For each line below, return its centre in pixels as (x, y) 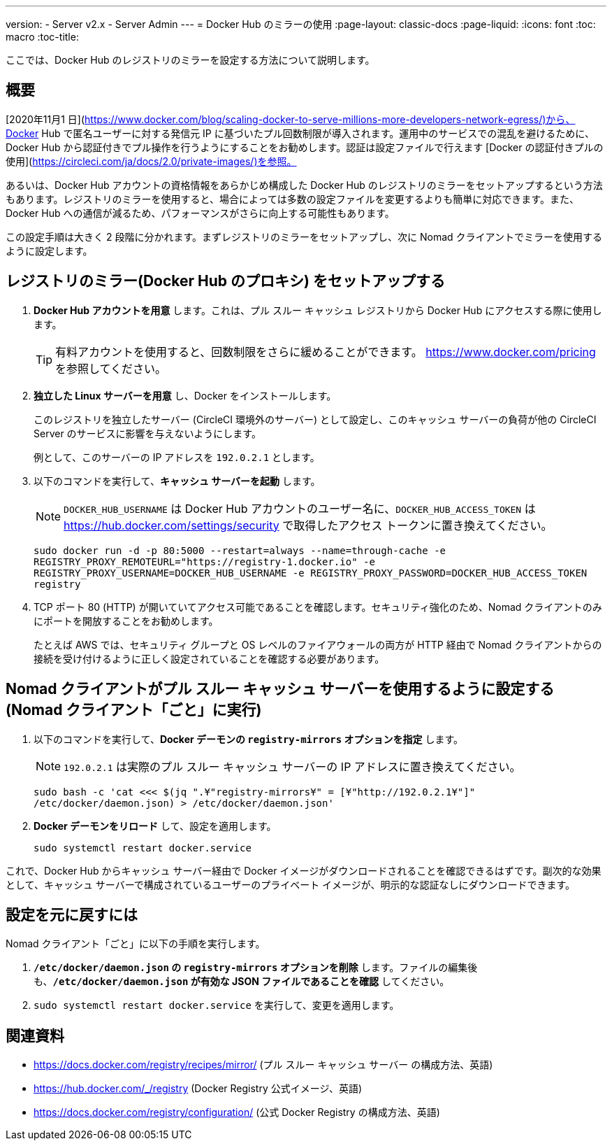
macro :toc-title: (42, 37)
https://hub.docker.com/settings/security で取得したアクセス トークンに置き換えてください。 (308, 525)
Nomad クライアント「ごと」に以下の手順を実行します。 (136, 944)
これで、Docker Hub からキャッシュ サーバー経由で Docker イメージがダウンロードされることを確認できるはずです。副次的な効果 (304, 870)
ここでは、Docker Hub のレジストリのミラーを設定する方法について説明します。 (190, 60)
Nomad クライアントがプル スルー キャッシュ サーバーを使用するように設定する (280, 689)
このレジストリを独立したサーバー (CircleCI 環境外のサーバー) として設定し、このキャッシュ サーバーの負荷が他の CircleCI (315, 419)
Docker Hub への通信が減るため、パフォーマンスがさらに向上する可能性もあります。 (200, 213)
